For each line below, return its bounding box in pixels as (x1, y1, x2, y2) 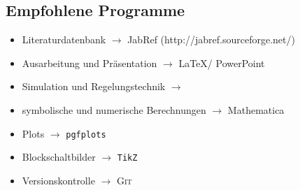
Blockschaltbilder (22, 149, 96, 164)
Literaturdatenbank (22, 32, 106, 47)
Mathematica (227, 102, 285, 117)
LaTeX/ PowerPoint (178, 55, 265, 70)
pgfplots (66, 129, 106, 140)
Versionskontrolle (22, 173, 95, 187)
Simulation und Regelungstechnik (22, 79, 166, 94)
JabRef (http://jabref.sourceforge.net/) (127, 32, 295, 47)
